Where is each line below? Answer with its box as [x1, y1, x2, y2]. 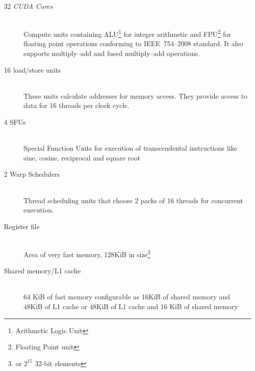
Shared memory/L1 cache [4, 265, 81, 276]
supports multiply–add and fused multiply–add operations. [24, 48, 200, 58]
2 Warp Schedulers [4, 169, 60, 179]
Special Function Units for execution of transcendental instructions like [24, 143, 237, 153]
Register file [4, 221, 40, 231]
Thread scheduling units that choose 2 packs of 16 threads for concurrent [24, 195, 243, 205]
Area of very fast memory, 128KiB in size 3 [24, 247, 151, 259]
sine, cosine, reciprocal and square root [24, 152, 140, 162]
